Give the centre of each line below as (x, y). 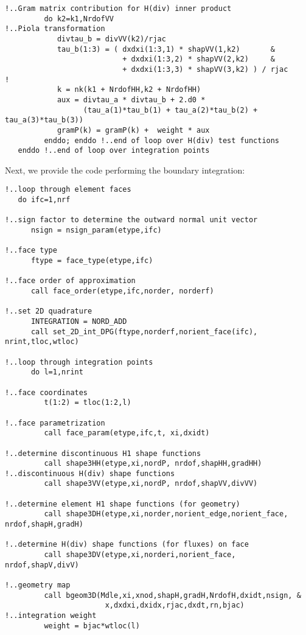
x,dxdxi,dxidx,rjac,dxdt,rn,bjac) (175, 605)
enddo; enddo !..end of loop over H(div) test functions (162, 140)
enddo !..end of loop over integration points (114, 151)
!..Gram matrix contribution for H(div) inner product (118, 9)
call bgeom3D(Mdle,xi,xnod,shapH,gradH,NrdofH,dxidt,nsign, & (172, 595)
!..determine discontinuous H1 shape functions (103, 453)
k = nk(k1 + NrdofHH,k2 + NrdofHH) (129, 90)
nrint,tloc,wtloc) (42, 342)
